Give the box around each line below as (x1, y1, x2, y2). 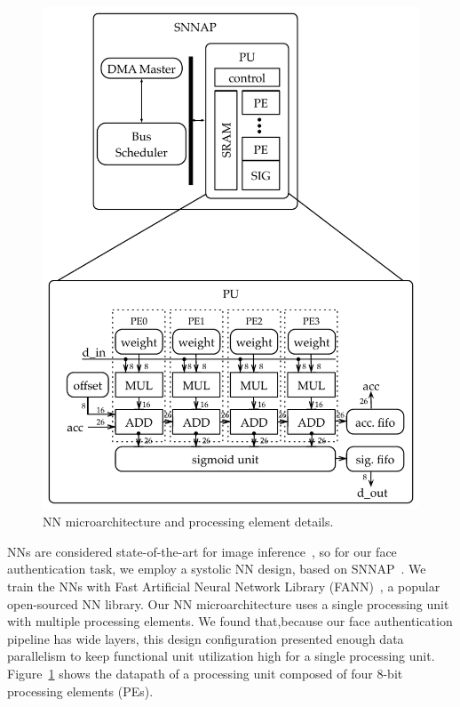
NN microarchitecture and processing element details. (43, 512, 334, 531)
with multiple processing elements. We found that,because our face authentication (7, 612, 453, 631)
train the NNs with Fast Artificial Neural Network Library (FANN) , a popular (7, 576, 440, 595)
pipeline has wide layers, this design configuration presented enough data (7, 629, 404, 647)
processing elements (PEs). (7, 681, 154, 700)
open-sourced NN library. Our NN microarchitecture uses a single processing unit (7, 594, 449, 613)
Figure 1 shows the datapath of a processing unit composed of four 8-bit (7, 663, 403, 682)
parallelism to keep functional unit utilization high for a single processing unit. (7, 647, 435, 665)
